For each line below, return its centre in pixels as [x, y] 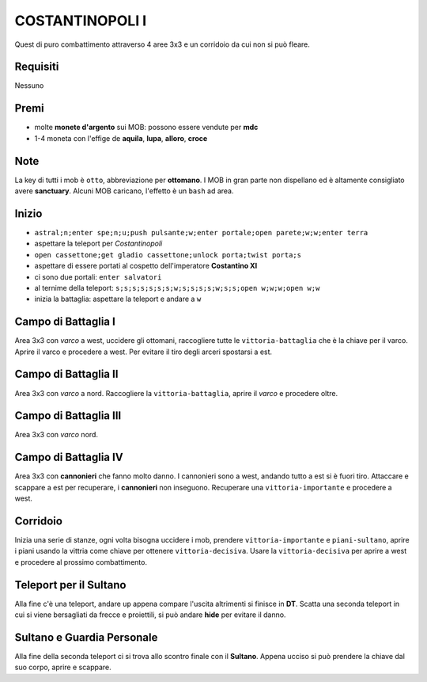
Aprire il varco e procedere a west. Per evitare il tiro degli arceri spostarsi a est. [144, 352]
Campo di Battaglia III [68, 416]
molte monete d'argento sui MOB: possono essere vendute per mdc [146, 128]
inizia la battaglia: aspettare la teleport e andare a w [118, 299]
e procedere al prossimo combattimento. [81, 562]
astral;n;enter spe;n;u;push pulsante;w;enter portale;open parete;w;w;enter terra [201, 232]
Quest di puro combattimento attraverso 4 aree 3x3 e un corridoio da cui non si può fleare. [162, 44]
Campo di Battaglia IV [69, 457]
